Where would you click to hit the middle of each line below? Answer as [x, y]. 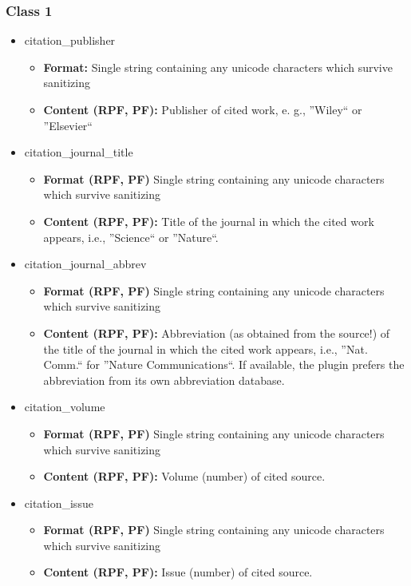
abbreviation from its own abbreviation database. [164, 380]
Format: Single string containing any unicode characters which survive [218, 67]
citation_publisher [70, 40]
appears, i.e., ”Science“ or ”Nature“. [131, 237]
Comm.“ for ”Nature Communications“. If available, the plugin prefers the [224, 364]
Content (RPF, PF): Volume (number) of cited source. [184, 476]
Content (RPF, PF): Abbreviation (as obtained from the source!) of [217, 333]
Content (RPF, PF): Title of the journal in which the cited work [209, 221]
